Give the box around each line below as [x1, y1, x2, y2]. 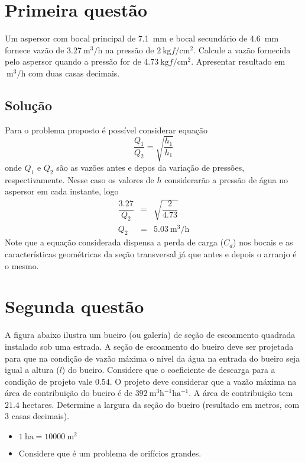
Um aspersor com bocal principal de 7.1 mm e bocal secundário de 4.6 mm [5, 32, 279, 44]
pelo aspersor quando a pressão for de [5, 55, 141, 68]
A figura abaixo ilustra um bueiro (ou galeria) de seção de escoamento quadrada [5, 328, 296, 341]
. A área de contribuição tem [189, 387, 293, 399]
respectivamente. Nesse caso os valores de [5, 173, 154, 186]
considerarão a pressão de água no [164, 173, 288, 186]
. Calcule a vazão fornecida [193, 43, 291, 56]
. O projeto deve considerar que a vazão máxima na [109, 375, 297, 387]
